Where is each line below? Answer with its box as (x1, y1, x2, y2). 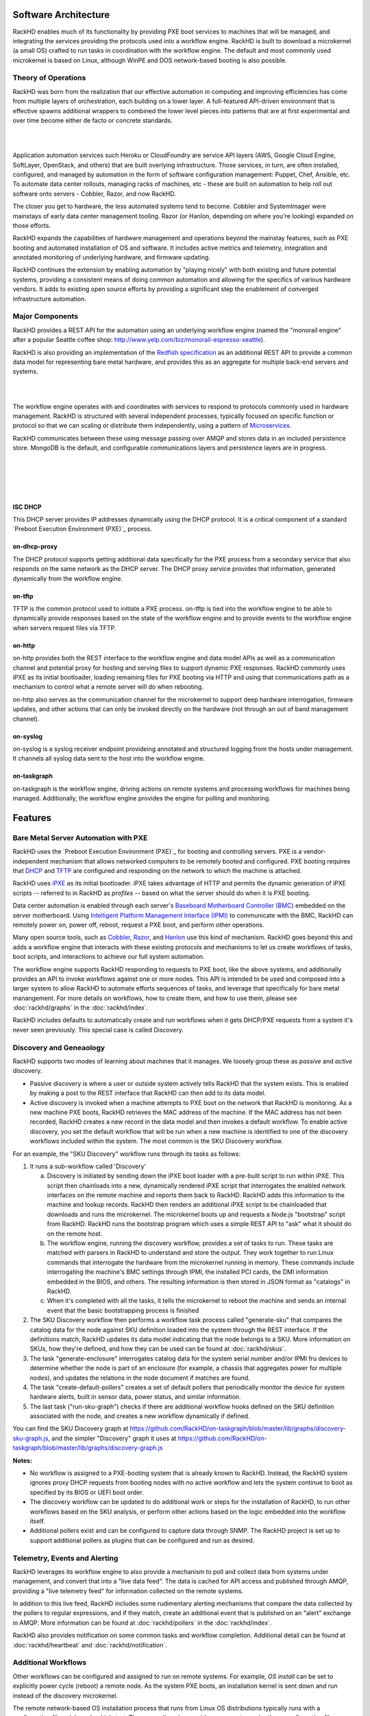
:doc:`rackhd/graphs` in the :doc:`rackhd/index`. (12, 1004, 149, 1012)
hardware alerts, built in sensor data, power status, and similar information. (29, 1393, 241, 1401)
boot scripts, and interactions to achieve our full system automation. (12, 953, 205, 961)
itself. (29, 1517, 46, 1525)
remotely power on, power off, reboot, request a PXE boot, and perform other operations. (12, 920, 264, 929)
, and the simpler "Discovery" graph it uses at (48, 1434, 177, 1442)
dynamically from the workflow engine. (12, 574, 123, 583)
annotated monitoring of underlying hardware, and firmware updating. (12, 253, 210, 262)
